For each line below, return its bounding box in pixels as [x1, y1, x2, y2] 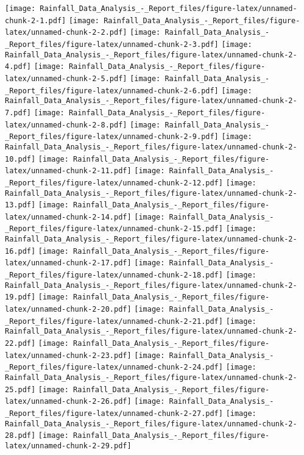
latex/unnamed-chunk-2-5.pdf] [5, 74, 127, 83]
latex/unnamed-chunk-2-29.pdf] [5, 441, 132, 450]
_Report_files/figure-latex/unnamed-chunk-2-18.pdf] [5, 271, 223, 280]
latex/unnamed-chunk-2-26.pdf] [5, 397, 132, 406]
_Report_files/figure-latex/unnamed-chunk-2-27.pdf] [5, 409, 223, 418]
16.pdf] [5, 246, 36, 256]
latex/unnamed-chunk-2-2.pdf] [5, 28, 127, 37]
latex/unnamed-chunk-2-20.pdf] [5, 305, 132, 314]
